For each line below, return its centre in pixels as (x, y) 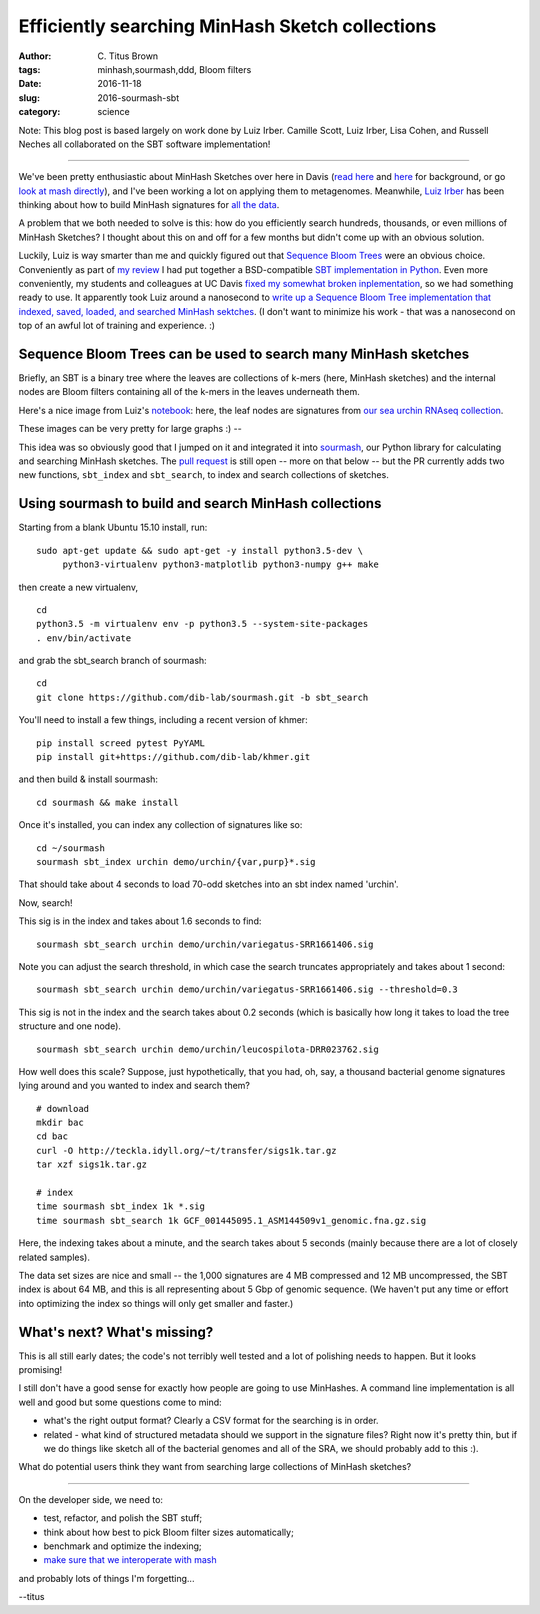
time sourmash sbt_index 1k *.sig (120, 1206)
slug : (29, 97)
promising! (40, 1370)
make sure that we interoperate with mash (130, 1560)
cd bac (52, 1136)
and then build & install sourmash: (88, 779)
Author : (35, 56)
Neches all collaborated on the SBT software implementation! (144, 144)
